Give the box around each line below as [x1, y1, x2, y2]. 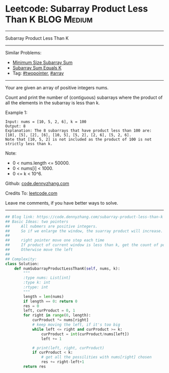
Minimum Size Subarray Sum [12, 59, 73, 66]
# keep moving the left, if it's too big [32, 322, 121, 328]
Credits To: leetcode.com [5, 190, 58, 196]
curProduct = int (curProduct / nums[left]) [41, 331, 129, 337]
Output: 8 [5, 123, 26, 129]
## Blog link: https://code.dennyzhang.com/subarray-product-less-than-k [5, 214, 163, 219]
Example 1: [5, 109, 28, 115]
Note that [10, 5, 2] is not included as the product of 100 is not [5, 137, 152, 142]
